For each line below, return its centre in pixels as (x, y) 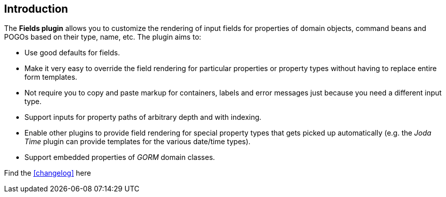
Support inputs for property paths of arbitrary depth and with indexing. (143, 117)
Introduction (36, 9)
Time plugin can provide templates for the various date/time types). (137, 142)
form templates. (51, 77)
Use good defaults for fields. (72, 53)
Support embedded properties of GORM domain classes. (120, 157)
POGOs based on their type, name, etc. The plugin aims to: (103, 37)
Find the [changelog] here (48, 173)
